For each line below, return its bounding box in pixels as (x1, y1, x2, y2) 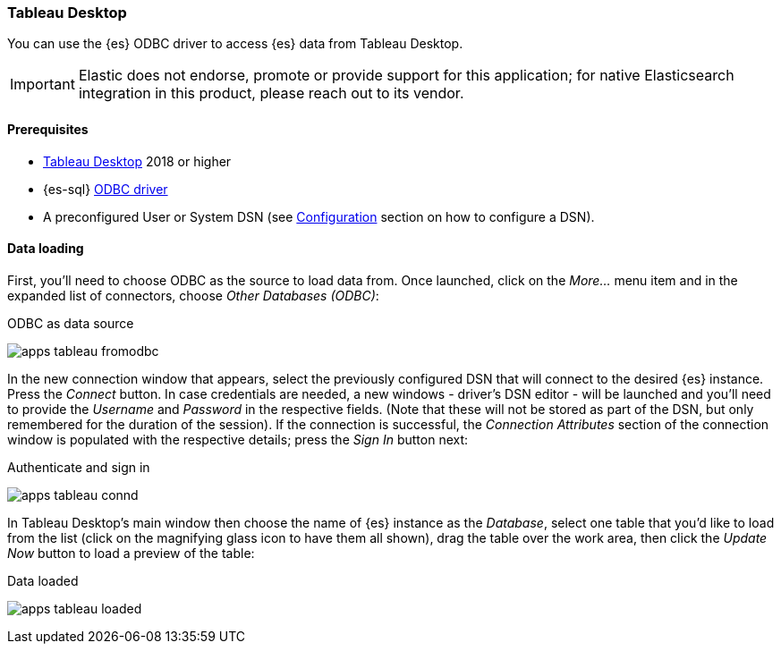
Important (10, 75, 75, 94)
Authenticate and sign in (7, 459, 150, 475)
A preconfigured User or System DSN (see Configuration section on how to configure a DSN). (43, 208, 595, 224)
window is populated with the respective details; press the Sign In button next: (7, 431, 469, 447)
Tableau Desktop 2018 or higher (43, 153, 232, 169)
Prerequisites (7, 121, 89, 137)
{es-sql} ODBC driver (43, 181, 168, 197)
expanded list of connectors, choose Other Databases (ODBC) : (7, 287, 379, 303)
